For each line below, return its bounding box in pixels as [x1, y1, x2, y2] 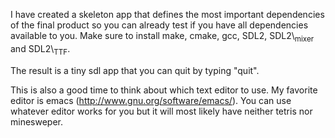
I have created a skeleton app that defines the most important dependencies [10, 9, 325, 20]
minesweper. [10, 115, 64, 128]
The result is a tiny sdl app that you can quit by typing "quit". [10, 64, 260, 76]
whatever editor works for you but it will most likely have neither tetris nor [10, 105, 313, 117]
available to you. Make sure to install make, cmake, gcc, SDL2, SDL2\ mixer [10, 30, 315, 44]
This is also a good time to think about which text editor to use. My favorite [10, 84, 318, 96]
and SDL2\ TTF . [10, 42, 71, 57]
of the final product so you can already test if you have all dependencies [10, 19, 309, 31]
